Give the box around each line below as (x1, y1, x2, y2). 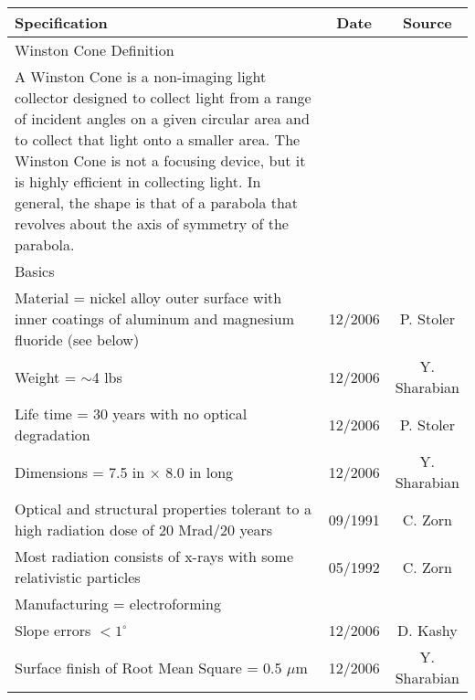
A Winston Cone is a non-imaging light (15, 66, 267, 87)
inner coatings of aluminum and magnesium (15, 308, 295, 329)
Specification (15, 12, 108, 33)
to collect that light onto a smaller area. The (15, 129, 301, 150)
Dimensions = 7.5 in (15, 461, 145, 483)
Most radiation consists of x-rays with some (15, 546, 294, 567)
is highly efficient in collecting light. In (15, 171, 261, 192)
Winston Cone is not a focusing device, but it (15, 150, 306, 171)
